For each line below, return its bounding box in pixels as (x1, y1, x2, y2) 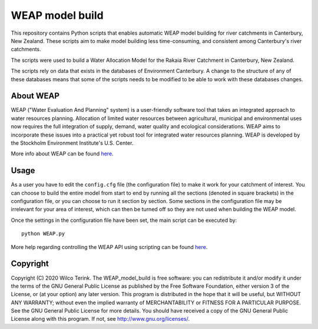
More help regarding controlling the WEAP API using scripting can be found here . (11, 243, 208, 250)
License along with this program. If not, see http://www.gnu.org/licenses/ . (11, 315, 190, 323)
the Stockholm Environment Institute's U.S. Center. (11, 139, 134, 147)
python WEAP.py (21, 230, 65, 237)
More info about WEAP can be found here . (11, 150, 114, 157)
